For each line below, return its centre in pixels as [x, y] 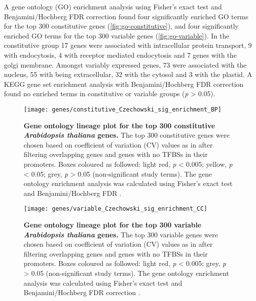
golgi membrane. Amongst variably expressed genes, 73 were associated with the [125, 64]
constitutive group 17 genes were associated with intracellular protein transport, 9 [128, 45]
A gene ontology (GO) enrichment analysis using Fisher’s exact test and [113, 6]
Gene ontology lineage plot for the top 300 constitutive [119, 125]
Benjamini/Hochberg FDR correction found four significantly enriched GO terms [126, 16]
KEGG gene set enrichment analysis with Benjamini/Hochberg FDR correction [124, 84]
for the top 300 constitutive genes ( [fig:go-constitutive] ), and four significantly [121, 26]
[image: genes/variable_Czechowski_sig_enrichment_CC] [116, 209]
